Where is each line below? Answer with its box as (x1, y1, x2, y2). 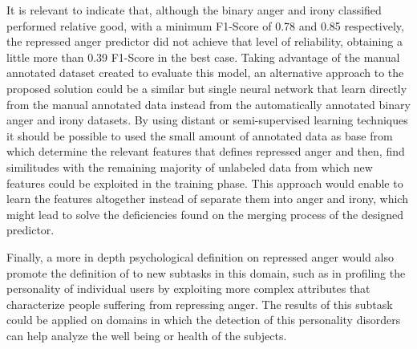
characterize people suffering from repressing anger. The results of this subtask (6, 295, 393, 312)
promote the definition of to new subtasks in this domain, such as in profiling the (6, 264, 406, 281)
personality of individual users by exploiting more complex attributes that (6, 280, 370, 297)
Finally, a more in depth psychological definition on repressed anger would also (6, 248, 394, 265)
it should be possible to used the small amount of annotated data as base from (6, 127, 393, 144)
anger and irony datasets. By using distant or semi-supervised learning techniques (6, 112, 408, 128)
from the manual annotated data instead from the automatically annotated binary (6, 95, 411, 112)
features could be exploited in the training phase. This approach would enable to (6, 174, 403, 191)
